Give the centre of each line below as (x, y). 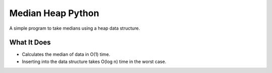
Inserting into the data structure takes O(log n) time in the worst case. (94, 61)
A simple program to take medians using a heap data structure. (75, 28)
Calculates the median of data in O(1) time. (66, 54)
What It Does (30, 43)
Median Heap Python (54, 13)
